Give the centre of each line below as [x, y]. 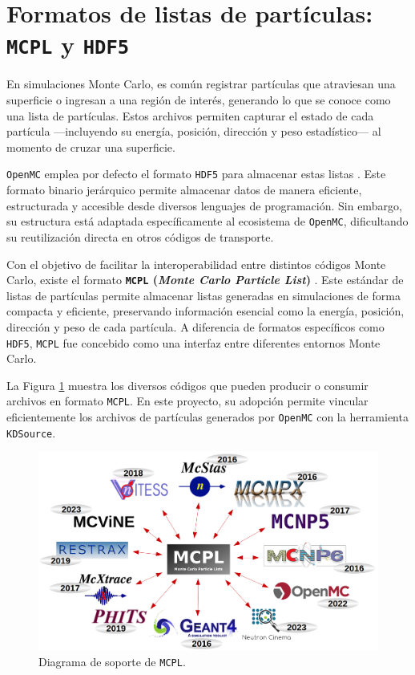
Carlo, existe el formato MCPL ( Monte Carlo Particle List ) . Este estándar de [205, 280]
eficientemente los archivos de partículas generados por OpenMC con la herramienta [207, 417]
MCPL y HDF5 [68, 45]
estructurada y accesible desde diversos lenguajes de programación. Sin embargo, [204, 205]
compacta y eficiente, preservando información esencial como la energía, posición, [205, 311]
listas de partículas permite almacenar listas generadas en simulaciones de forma [203, 295]
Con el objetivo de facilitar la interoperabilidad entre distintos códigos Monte [196, 264]
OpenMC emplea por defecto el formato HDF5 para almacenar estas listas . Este [196, 174]
